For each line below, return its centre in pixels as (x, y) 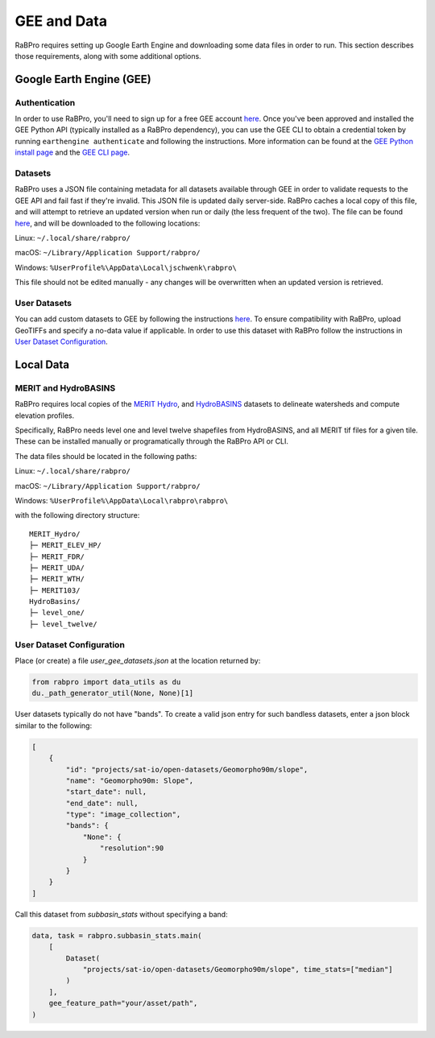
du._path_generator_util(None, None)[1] (112, 693)
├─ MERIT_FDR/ (57, 556)
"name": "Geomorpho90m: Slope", (129, 780)
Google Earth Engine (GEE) (83, 79)
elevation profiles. (45, 416)
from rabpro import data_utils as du (106, 682)
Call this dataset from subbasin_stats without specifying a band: (122, 914)
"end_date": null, (102, 803)
